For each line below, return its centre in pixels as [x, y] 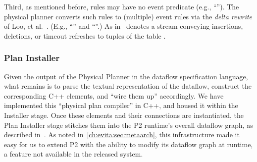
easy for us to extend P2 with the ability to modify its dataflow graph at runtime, [128, 144]
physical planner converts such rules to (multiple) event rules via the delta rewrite [128, 16]
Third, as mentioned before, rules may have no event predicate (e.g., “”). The [122, 6]
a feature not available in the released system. [74, 154]
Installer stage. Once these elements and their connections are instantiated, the [124, 115]
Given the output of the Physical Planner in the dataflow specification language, [126, 76]
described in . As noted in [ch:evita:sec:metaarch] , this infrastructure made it [122, 135]
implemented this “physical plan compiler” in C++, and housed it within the [121, 105]
